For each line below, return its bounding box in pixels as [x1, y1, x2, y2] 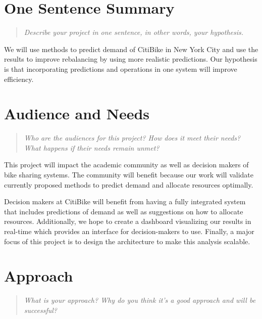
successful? [24, 304, 57, 315]
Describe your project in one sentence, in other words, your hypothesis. [24, 27, 244, 37]
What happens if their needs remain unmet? [24, 142, 160, 153]
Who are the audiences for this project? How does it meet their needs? [24, 132, 241, 143]
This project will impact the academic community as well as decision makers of [4, 159, 249, 170]
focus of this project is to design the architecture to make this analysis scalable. [4, 236, 250, 246]
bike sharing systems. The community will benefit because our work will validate [4, 169, 253, 179]
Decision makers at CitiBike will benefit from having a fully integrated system [4, 196, 246, 207]
